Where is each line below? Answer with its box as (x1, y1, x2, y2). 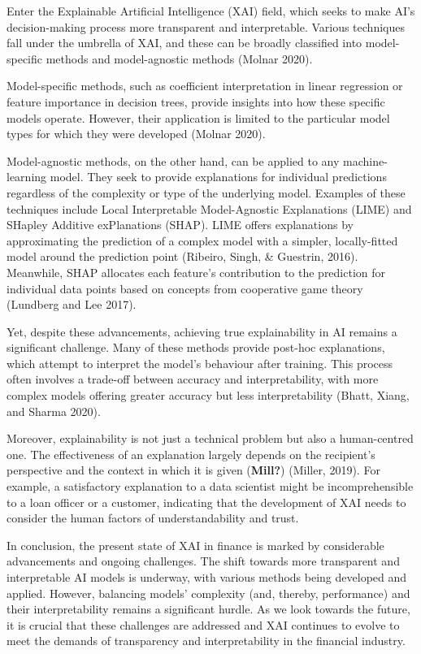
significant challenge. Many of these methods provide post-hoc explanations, (7, 339, 385, 356)
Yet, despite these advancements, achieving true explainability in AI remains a (7, 323, 397, 340)
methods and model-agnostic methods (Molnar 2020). (46, 50, 313, 67)
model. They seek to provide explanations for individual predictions (50, 168, 387, 185)
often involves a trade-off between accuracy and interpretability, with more (7, 370, 379, 388)
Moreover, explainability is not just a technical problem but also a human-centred (7, 430, 414, 447)
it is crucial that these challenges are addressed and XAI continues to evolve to (7, 616, 400, 633)
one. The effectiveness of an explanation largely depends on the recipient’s (7, 445, 375, 462)
